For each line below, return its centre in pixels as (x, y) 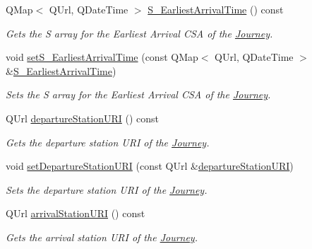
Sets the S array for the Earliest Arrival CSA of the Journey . (138, 94)
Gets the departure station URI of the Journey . (108, 142)
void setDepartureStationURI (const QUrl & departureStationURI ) (150, 166)
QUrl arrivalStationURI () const (76, 213)
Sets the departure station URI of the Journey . (107, 189)
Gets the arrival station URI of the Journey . (102, 237)
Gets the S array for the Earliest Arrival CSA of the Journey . (139, 33)
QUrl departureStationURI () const (83, 118)
